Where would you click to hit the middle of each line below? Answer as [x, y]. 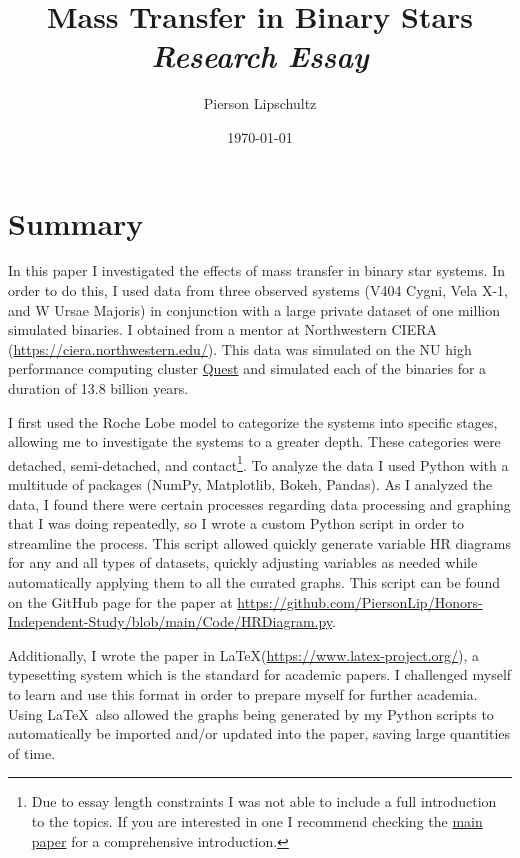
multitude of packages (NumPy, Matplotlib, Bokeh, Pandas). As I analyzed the [250, 484]
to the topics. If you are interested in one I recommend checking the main [257, 820]
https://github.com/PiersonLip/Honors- [360, 601]
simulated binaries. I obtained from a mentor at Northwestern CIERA [222, 329]
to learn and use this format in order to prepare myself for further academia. [243, 693]
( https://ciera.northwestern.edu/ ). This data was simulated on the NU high [240, 348]
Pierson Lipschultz [260, 103]
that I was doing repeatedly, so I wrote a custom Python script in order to [236, 523]
